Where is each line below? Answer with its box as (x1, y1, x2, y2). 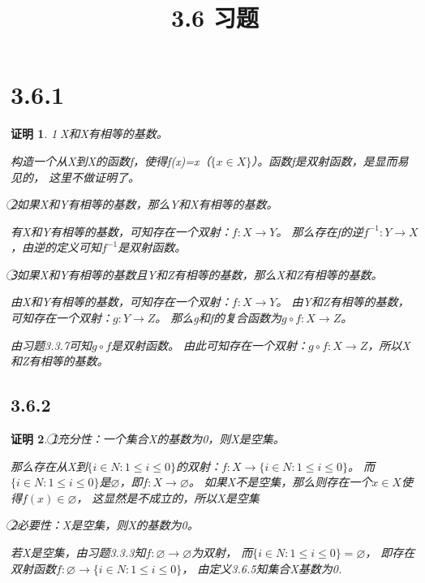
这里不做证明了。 (49, 168, 140, 185)
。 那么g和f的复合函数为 (155, 309, 282, 326)
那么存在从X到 (11, 457, 88, 474)
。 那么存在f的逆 (276, 222, 363, 240)
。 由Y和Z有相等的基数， (276, 293, 410, 310)
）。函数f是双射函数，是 (251, 152, 375, 169)
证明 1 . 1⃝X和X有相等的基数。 (11, 125, 168, 142)
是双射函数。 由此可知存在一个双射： (111, 336, 309, 353)
